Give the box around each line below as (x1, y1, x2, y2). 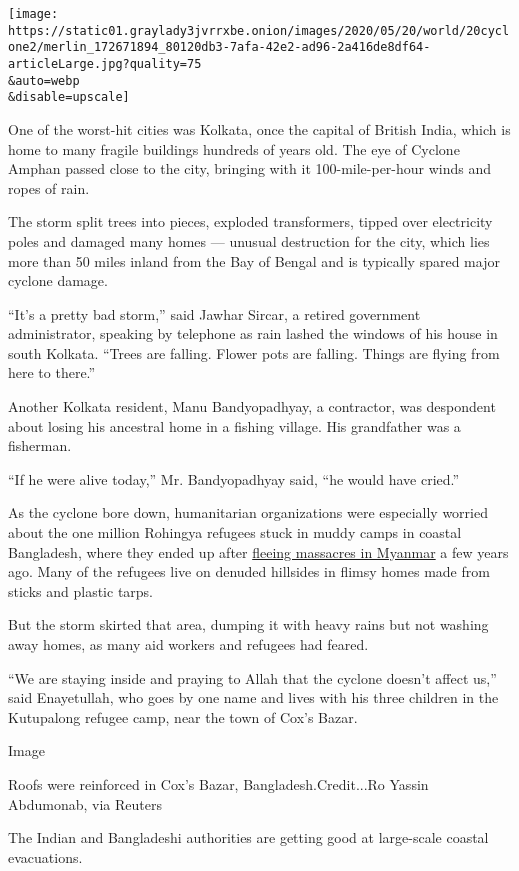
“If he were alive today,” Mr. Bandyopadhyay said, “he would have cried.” (8, 468, 460, 489)
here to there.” (8, 362, 96, 383)
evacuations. (8, 846, 83, 867)
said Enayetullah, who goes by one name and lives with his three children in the (8, 687, 499, 708)
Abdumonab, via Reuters (8, 793, 162, 814)
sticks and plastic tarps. (8, 580, 154, 601)
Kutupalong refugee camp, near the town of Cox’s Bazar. (8, 706, 358, 727)
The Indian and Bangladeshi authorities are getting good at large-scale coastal (8, 827, 489, 848)
